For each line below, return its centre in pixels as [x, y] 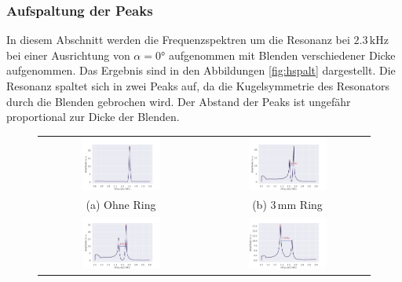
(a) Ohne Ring [121, 205]
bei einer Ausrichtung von [68, 55]
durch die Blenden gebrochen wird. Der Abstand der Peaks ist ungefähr [179, 101]
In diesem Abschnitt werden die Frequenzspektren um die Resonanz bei [178, 40]
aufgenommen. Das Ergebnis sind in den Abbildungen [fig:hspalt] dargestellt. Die [201, 70]
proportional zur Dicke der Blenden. [93, 117]
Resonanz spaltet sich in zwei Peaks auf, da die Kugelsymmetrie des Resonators [198, 86]
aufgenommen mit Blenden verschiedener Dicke [282, 55]
